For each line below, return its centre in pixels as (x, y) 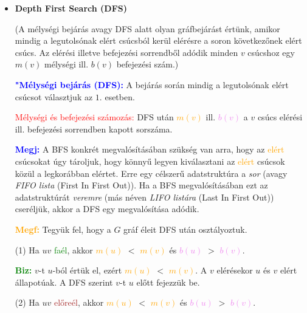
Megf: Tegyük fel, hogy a (63, 229)
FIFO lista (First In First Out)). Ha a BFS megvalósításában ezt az (141, 185)
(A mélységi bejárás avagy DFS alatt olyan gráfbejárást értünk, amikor (147, 28)
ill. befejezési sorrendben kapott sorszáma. (94, 129)
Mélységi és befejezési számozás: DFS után (94, 117)
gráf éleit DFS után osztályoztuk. (185, 229)
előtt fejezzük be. (168, 282)
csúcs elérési (280, 117)
